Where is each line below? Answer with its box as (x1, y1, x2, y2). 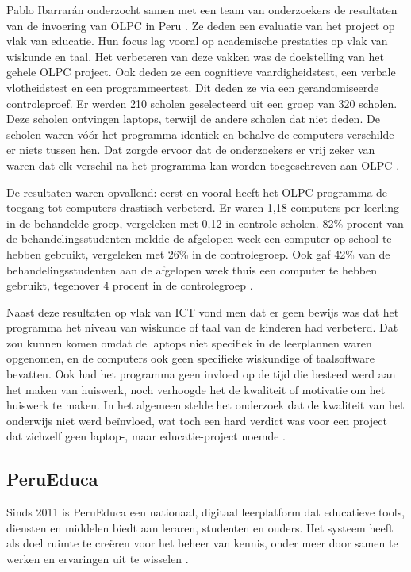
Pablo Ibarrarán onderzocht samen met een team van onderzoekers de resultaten (6, 2, 398, 17)
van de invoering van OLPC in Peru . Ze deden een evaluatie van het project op (6, 17, 395, 33)
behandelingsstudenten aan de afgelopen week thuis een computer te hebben (6, 261, 377, 278)
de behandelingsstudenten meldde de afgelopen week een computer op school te (6, 230, 392, 247)
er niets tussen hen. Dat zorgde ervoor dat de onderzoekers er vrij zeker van (6, 141, 375, 158)
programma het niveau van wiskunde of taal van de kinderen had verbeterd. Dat (6, 319, 398, 336)
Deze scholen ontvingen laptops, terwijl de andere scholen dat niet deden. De (6, 110, 380, 127)
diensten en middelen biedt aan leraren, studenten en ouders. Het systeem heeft (6, 519, 394, 536)
